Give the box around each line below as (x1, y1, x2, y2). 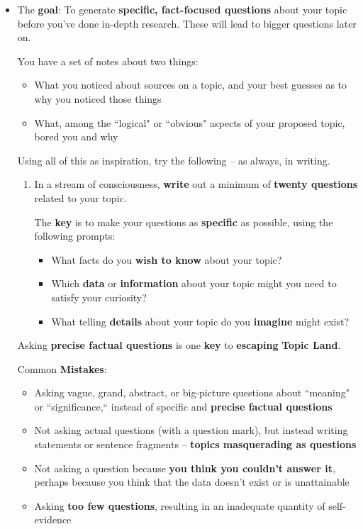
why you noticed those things (34, 91, 162, 106)
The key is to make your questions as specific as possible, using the (34, 214, 333, 229)
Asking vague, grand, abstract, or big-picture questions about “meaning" (34, 385, 350, 400)
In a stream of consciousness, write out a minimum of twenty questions (34, 177, 358, 191)
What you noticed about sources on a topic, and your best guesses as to (34, 77, 347, 92)
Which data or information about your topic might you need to (51, 276, 337, 291)
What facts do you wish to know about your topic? (51, 252, 282, 267)
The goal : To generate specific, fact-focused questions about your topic (17, 2, 347, 16)
